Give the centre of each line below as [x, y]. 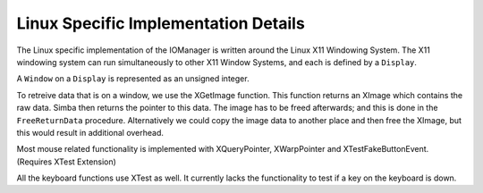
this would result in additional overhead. [90, 132]
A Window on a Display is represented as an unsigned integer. [133, 79]
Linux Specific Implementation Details [161, 23]
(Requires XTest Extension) [66, 162]
